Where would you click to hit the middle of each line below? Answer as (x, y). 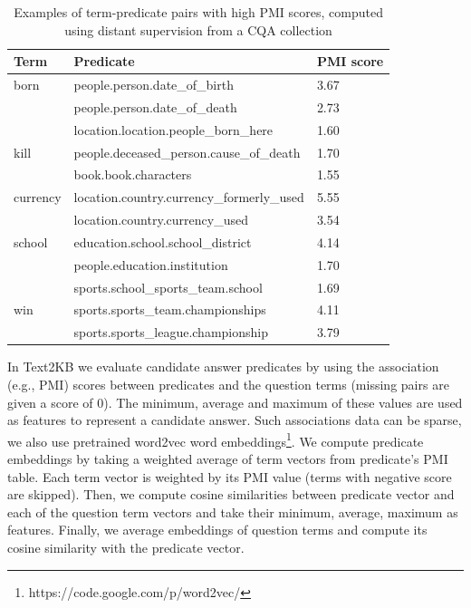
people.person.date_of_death (155, 106)
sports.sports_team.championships (170, 309)
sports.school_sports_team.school (168, 287)
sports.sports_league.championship (171, 332)
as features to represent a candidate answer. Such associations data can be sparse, (235, 420)
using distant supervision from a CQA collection (198, 29)
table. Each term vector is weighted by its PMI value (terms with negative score (230, 476)
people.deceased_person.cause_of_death (187, 152)
